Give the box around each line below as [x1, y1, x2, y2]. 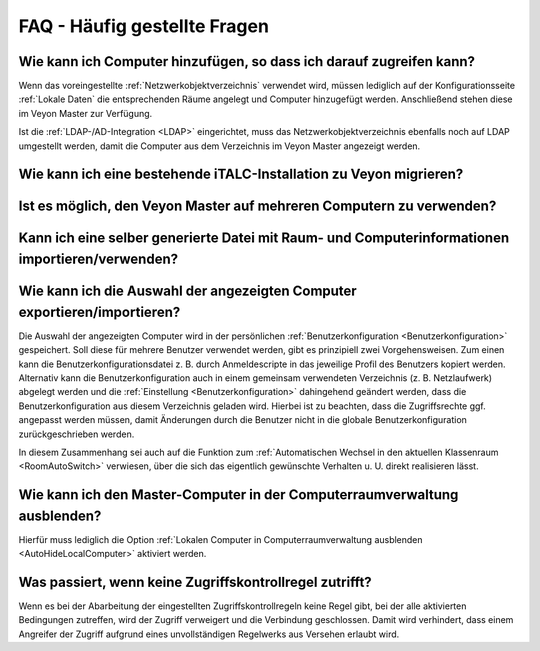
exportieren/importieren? [18, 303, 181, 320]
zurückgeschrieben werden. [18, 428, 135, 440]
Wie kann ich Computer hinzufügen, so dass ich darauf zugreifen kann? [18, 53, 475, 70]
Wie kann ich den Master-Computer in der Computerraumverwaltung [18, 486, 459, 504]
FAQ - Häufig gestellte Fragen [18, 15, 270, 37]
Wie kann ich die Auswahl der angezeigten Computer [18, 283, 357, 300]
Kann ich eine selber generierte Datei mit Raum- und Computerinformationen [18, 230, 510, 247]
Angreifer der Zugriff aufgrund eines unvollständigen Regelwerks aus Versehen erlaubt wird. [18, 628, 400, 640]
